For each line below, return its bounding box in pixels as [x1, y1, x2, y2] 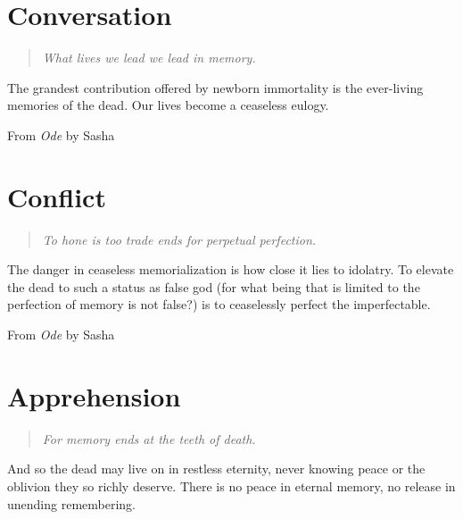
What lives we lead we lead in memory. [42, 48, 256, 67]
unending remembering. [7, 494, 136, 513]
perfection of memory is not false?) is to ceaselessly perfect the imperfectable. [7, 295, 431, 314]
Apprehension [7, 377, 181, 414]
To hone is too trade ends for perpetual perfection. [42, 230, 317, 248]
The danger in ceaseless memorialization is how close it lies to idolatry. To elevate [7, 260, 454, 279]
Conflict [7, 178, 106, 214]
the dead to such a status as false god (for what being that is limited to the [7, 277, 420, 296]
